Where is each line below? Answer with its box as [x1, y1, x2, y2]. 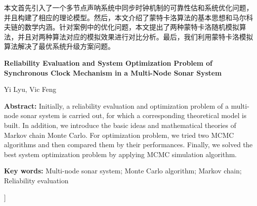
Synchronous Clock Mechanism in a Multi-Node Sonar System [4, 67, 222, 78]
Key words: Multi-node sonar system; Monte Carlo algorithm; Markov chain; [4, 165, 242, 176]
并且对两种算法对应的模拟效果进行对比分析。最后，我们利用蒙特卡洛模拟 [17, 31, 253, 41]
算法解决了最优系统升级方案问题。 [4, 41, 115, 51]
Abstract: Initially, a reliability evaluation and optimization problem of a [4, 100, 229, 111]
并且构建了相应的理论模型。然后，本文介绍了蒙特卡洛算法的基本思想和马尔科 [4, 12, 253, 22]
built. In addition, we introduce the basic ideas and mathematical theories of [4, 120, 236, 130]
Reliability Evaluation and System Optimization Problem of [4, 57, 213, 68]
